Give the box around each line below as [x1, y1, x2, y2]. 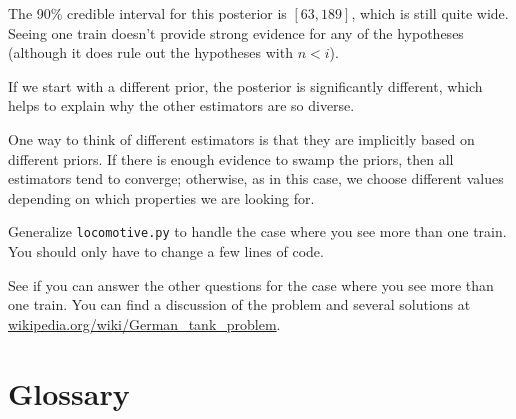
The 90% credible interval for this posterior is [8, 3, 287, 23]
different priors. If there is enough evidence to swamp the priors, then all [8, 148, 454, 169]
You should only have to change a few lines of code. [8, 241, 324, 261]
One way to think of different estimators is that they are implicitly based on [8, 128, 475, 149]
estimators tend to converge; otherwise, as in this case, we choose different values [8, 168, 504, 189]
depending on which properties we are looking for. [8, 187, 315, 208]
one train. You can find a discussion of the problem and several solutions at [8, 294, 471, 315]
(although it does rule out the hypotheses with [8, 42, 293, 63]
